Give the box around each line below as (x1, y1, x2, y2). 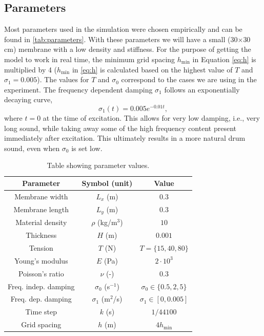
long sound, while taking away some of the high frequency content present (4, 122, 236, 133)
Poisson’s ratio (18, 268, 64, 278)
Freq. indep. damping (8, 281, 75, 291)
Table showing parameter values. (47, 160, 150, 171)
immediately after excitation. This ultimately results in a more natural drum (4, 133, 246, 143)
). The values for (37, 74, 89, 85)
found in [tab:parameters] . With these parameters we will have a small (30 (4, 33, 238, 44)
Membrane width (14, 191, 68, 201)
